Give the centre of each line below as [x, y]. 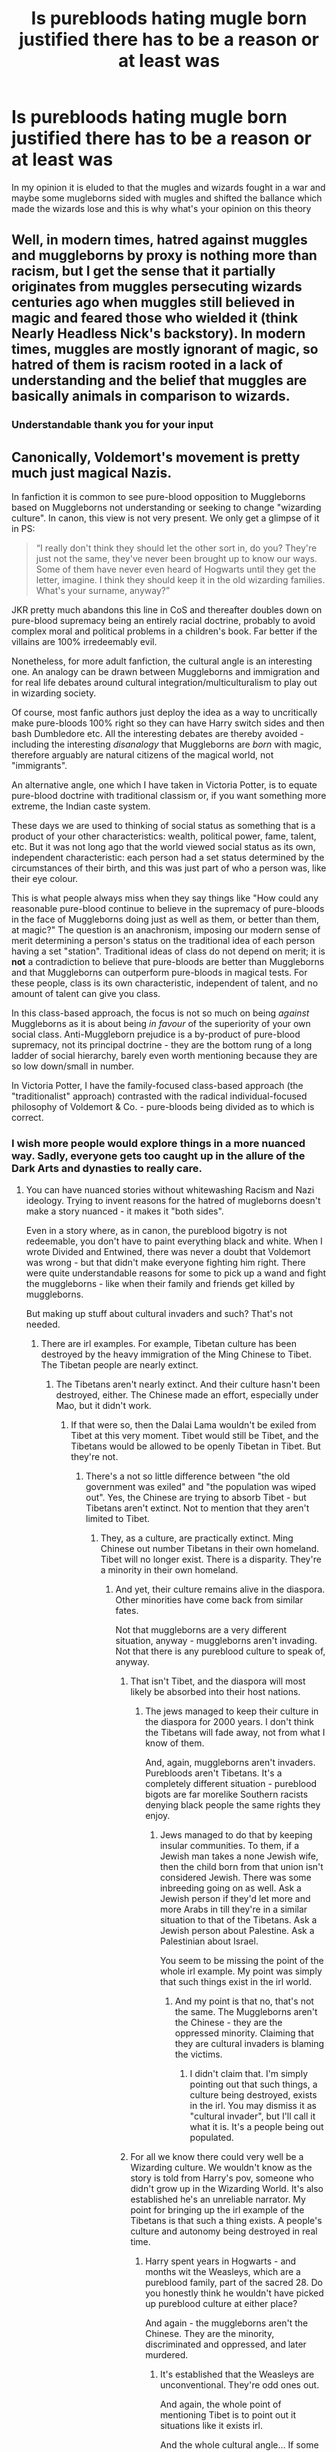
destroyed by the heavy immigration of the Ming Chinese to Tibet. [176, 1354]
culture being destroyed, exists [253, 2095]
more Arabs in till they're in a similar [233, 1909]
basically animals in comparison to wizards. [151, 396]
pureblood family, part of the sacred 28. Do [234, 2283]
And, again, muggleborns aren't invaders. [230, 1763]
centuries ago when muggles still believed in [153, 302]
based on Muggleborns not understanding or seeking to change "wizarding [166, 508]
